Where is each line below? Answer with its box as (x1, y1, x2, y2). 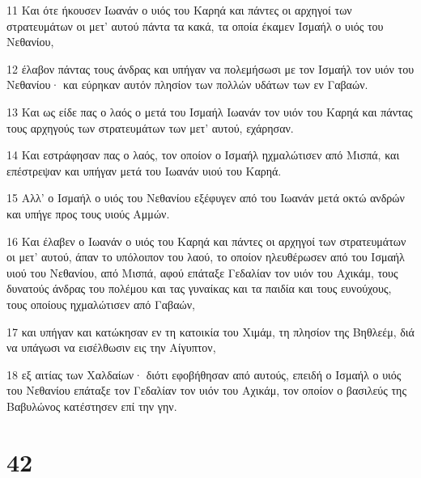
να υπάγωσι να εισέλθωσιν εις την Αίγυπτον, (6, 339, 216, 356)
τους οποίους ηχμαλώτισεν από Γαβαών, (6, 295, 195, 312)
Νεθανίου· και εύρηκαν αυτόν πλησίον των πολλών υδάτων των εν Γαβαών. (6, 76, 368, 93)
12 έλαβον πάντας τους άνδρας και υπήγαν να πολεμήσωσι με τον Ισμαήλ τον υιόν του (6, 60, 415, 77)
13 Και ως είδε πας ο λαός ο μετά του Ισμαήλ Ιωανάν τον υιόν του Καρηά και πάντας (6, 103, 413, 120)
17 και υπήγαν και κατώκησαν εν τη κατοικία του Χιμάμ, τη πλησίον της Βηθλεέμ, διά (6, 323, 415, 340)
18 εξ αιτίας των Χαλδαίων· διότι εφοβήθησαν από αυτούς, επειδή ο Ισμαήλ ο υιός (6, 366, 402, 383)
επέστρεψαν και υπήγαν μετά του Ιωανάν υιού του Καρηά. (6, 162, 282, 179)
